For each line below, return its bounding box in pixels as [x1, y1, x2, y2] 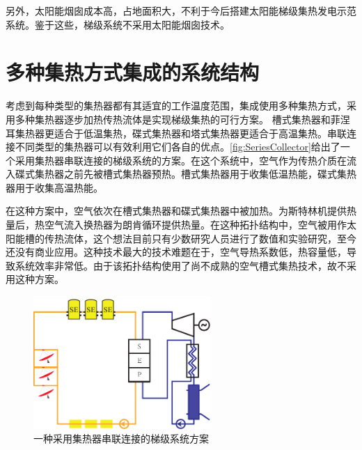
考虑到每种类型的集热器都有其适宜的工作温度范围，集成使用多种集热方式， [6, 98, 347, 113]
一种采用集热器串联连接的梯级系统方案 [33, 431, 209, 446]
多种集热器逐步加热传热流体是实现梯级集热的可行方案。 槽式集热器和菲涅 [15, 111, 350, 126]
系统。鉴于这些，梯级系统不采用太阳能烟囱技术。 [6, 17, 230, 31]
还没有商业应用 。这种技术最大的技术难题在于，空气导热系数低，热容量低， [6, 245, 347, 259]
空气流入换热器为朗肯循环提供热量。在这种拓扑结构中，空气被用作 [44, 217, 347, 232]
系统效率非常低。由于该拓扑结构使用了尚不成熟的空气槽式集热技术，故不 [15, 258, 347, 272]
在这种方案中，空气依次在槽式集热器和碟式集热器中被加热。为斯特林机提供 [6, 203, 347, 218]
